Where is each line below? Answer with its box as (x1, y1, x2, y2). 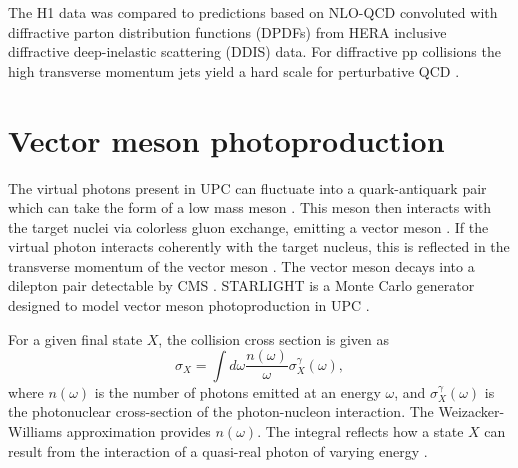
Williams (8, 420, 63, 441)
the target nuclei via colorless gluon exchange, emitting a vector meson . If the (8, 216, 489, 237)
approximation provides (66, 420, 211, 441)
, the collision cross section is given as (158, 328, 390, 349)
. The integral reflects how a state (257, 420, 464, 441)
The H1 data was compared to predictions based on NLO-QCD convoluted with (8, 2, 498, 22)
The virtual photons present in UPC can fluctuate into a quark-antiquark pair (8, 177, 487, 198)
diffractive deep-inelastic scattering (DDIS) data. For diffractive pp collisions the (8, 41, 501, 62)
